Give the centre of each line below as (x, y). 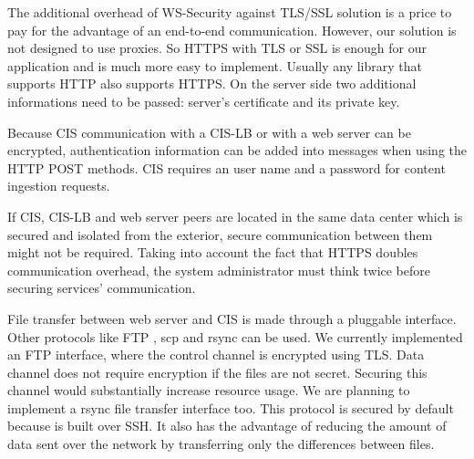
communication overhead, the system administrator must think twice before (219, 270)
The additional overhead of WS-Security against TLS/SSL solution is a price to (230, 12)
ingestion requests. (59, 186)
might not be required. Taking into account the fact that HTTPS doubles (213, 252)
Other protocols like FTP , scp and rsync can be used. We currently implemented (235, 336)
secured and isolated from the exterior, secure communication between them (220, 234)
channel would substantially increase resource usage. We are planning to (209, 390)
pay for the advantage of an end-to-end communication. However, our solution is (232, 30)
